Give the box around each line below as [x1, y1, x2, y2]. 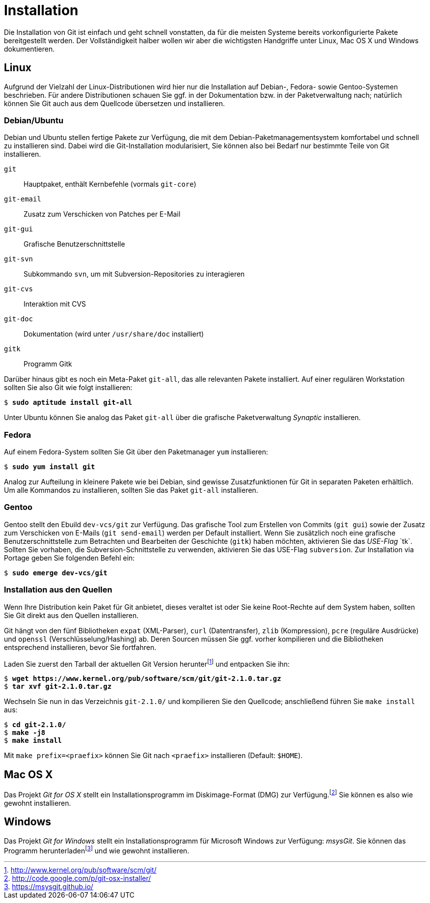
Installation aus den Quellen [4, 585, 112, 595]
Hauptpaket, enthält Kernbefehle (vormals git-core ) [24, 180, 196, 189]
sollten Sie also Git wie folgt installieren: [4, 383, 133, 392]
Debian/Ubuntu [4, 115, 64, 125]
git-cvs [4, 285, 33, 293]
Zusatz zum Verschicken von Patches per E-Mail [24, 210, 181, 219]
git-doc [4, 315, 33, 323]
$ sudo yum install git [4, 463, 95, 471]
